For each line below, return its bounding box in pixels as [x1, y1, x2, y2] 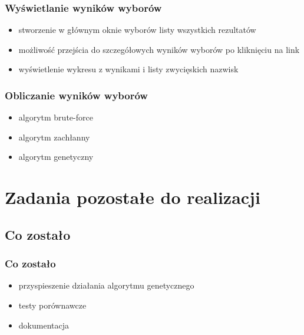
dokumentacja [18, 319, 69, 331]
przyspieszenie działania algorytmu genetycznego [18, 279, 194, 292]
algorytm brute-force [18, 111, 93, 123]
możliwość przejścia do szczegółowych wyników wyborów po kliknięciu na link [18, 43, 300, 55]
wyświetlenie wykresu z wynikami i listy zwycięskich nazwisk [18, 63, 239, 75]
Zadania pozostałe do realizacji [5, 185, 260, 209]
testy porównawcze [18, 299, 87, 311]
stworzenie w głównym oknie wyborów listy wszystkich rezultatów [18, 24, 256, 36]
